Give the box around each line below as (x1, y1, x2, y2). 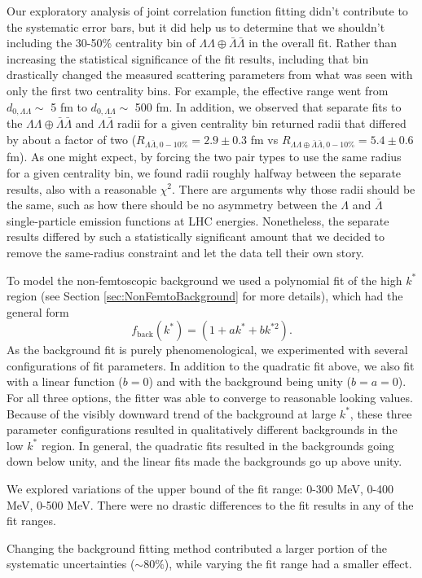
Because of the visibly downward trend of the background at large (7, 405, 336, 422)
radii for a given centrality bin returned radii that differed (117, 115, 407, 132)
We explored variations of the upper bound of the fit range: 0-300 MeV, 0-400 (7, 480, 394, 497)
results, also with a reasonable (7, 180, 156, 197)
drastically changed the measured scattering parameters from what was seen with (7, 66, 413, 83)
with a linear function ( (7, 373, 123, 390)
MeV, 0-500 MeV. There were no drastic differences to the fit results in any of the (7, 496, 414, 513)
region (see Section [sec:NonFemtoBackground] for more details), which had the (7, 287, 403, 304)
